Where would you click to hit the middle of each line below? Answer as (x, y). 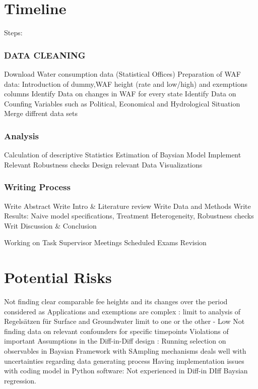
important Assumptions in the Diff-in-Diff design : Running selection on (115, 341)
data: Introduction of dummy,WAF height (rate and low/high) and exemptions (126, 84)
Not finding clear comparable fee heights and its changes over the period (116, 301)
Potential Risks (58, 277)
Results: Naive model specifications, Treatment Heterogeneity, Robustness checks (129, 216)
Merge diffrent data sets (41, 113)
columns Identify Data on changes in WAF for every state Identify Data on (120, 94)
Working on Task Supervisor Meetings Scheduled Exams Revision (105, 242)
